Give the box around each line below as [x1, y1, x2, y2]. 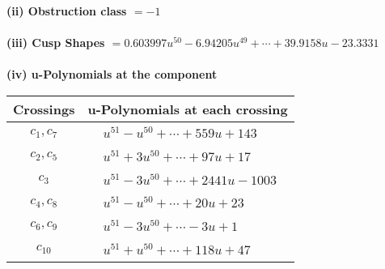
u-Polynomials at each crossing [87, 99, 288, 118]
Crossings [13, 99, 75, 118]
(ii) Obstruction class [6, 2, 127, 19]
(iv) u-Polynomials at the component [6, 66, 218, 83]
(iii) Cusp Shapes [6, 34, 105, 51]
